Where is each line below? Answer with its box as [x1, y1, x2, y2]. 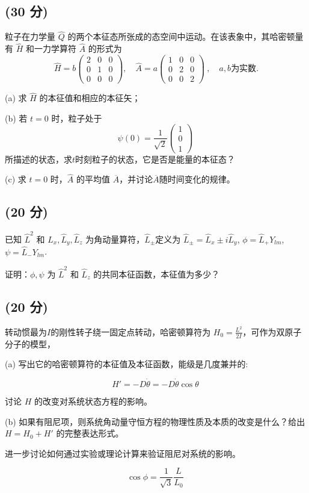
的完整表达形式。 [56, 427, 124, 439]
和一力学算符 [25, 42, 76, 55]
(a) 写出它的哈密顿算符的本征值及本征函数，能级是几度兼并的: [5, 358, 248, 370]
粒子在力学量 [5, 30, 55, 43]
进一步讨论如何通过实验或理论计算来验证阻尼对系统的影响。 [5, 447, 240, 459]
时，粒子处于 [51, 111, 102, 124]
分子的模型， [5, 337, 55, 350]
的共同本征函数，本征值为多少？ [93, 267, 220, 280]
